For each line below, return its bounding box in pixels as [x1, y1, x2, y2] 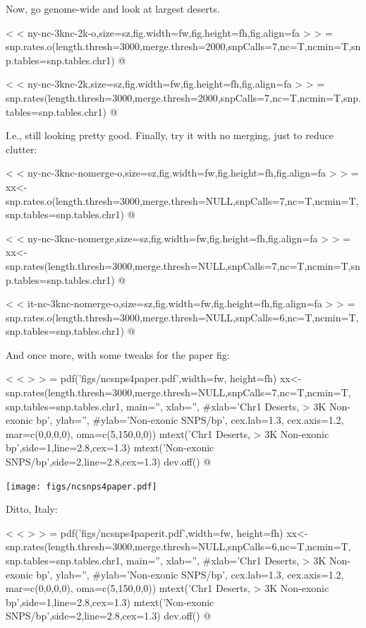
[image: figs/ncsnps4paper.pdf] [6, 481, 157, 492]
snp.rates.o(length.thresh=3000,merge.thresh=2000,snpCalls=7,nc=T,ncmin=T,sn [6, 39, 361, 54]
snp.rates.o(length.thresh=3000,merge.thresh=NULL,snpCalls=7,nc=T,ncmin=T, [6, 193, 359, 208]
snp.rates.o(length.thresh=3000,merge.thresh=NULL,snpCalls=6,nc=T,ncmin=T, [6, 309, 359, 324]
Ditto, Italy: [6, 502, 58, 516]
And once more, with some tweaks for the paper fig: [6, 347, 230, 362]
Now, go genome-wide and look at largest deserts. [6, 1, 220, 16]
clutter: [6, 141, 37, 156]
